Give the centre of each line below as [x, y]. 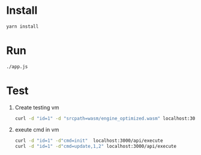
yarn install [22, 26]
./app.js [17, 67]
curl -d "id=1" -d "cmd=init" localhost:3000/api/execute [89, 141]
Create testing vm [37, 107]
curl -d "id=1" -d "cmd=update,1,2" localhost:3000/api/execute [96, 147]
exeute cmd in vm [37, 130]
